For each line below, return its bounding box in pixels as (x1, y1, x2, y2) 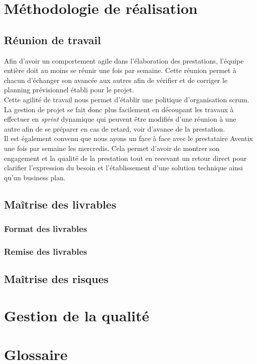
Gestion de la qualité (4, 305, 150, 325)
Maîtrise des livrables (4, 196, 116, 212)
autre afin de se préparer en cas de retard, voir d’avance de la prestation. (4, 123, 225, 134)
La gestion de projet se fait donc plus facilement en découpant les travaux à (4, 104, 234, 114)
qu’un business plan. (4, 172, 66, 182)
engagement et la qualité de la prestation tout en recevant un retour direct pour (4, 152, 247, 163)
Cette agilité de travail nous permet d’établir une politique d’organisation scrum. (4, 94, 250, 104)
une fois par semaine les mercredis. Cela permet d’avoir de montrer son (4, 143, 220, 153)
